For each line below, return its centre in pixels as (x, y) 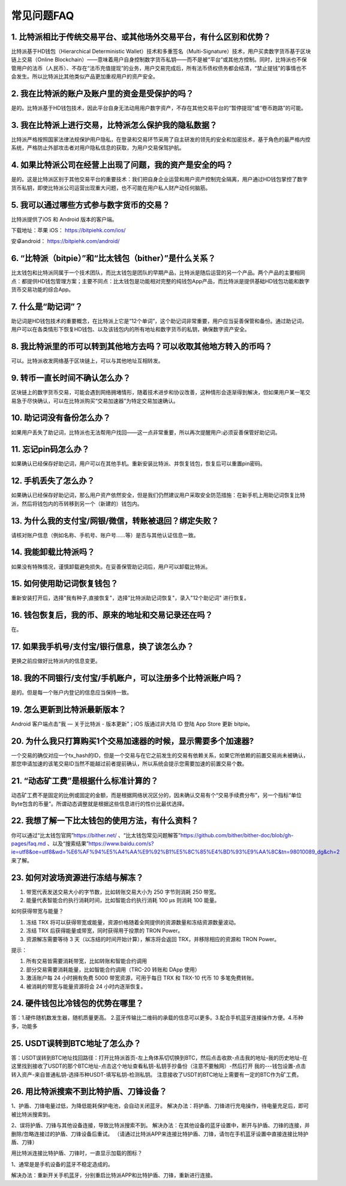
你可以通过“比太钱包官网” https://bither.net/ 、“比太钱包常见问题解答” (96, 835)
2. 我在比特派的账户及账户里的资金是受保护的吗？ (103, 94)
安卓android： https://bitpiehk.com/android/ (65, 241)
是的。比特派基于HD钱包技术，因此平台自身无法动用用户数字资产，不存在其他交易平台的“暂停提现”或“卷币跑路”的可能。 (159, 108)
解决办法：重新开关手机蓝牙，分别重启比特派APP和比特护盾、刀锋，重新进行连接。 (113, 1175)
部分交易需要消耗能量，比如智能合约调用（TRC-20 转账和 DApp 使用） (113, 969)
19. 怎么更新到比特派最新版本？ (69, 709)
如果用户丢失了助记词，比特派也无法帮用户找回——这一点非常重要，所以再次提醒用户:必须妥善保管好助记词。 (146, 432)
